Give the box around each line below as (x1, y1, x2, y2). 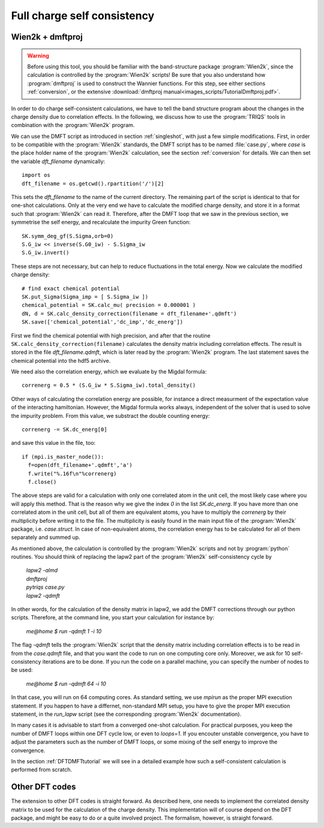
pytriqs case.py (26, 583, 65, 591)
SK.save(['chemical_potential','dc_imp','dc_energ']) (22, 318, 183, 326)
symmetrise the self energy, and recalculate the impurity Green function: (11, 219, 191, 226)
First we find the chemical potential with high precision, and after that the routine (11, 332, 211, 339)
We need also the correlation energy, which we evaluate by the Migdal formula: (11, 368, 207, 375)
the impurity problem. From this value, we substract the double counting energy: (11, 412, 210, 419)
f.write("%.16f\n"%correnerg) (28, 470, 117, 477)
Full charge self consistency (11, 9, 155, 22)
